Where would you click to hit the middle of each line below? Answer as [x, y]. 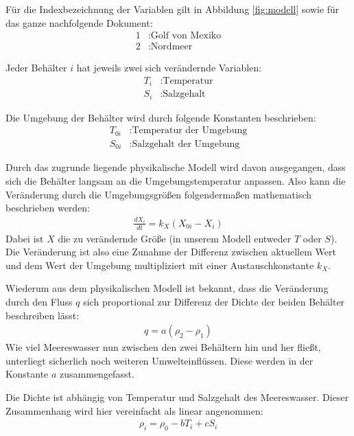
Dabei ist [25, 238]
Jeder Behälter [36, 68]
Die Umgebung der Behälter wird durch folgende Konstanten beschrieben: [161, 117]
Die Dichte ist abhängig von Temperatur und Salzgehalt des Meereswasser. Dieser [177, 397]
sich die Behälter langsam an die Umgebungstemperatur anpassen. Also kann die [176, 180]
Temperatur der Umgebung [190, 131]
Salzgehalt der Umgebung [186, 144]
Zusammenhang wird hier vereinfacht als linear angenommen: [134, 410]
